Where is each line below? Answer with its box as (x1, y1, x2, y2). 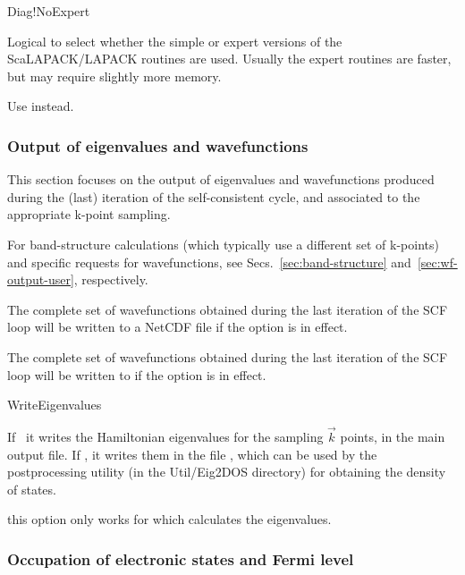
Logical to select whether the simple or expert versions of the (7, 31, 342, 50)
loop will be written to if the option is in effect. (7, 365, 266, 384)
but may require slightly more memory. (7, 66, 222, 85)
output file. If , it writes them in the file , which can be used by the (7, 444, 377, 463)
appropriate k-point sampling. (7, 205, 171, 224)
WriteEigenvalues (7, 395, 102, 414)
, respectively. (73, 270, 148, 289)
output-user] (7, 270, 74, 289)
